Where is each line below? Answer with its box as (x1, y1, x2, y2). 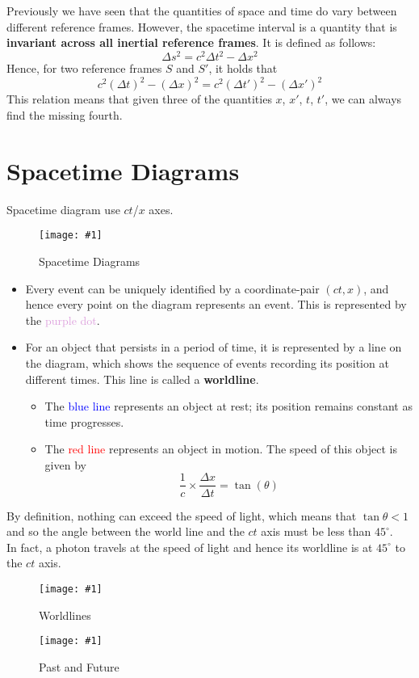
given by (44, 456, 86, 473)
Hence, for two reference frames (6, 60, 162, 77)
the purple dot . (25, 311, 100, 328)
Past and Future (39, 658, 119, 675)
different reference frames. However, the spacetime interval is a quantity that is (6, 18, 397, 35)
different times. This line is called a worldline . (25, 370, 259, 387)
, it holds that (208, 60, 278, 77)
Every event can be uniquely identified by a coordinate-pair (25, 280, 320, 297)
